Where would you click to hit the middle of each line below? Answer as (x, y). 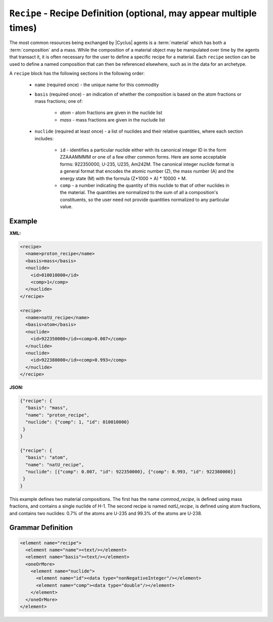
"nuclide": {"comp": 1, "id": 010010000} (78, 422)
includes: (44, 138)
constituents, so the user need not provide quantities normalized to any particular (145, 200)
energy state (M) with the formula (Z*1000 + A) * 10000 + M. (123, 178)
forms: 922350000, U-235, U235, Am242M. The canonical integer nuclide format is (147, 164)
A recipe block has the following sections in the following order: (77, 73)
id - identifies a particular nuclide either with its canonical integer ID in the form (143, 150)
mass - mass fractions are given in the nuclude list (112, 120)
